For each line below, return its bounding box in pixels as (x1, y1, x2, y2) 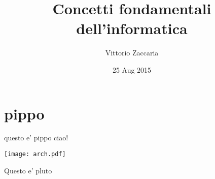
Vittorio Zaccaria (105, 47, 159, 58)
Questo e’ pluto (4, 165, 52, 175)
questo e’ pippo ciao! (4, 132, 68, 143)
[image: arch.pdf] (4, 151, 66, 158)
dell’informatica (76, 18, 188, 39)
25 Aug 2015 (112, 64, 152, 75)
